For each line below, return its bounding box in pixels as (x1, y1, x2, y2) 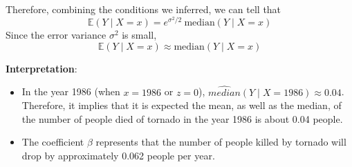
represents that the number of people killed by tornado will (95, 135, 346, 149)
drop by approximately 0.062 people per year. (21, 148, 215, 162)
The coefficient (21, 135, 84, 149)
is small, (122, 28, 157, 42)
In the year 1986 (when (21, 84, 120, 99)
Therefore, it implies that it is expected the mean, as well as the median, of (21, 98, 342, 112)
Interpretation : (6, 61, 77, 75)
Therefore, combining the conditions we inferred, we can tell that (6, 2, 281, 16)
